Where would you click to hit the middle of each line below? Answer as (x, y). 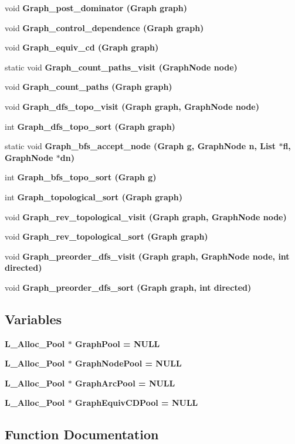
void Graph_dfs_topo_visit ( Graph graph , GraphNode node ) (132, 106)
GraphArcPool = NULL (125, 383)
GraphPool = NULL (118, 343)
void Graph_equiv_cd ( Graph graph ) (82, 47)
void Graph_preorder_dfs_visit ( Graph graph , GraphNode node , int (147, 256)
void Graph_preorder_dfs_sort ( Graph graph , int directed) (128, 287)
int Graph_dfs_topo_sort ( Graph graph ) (90, 126)
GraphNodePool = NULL (128, 363)
